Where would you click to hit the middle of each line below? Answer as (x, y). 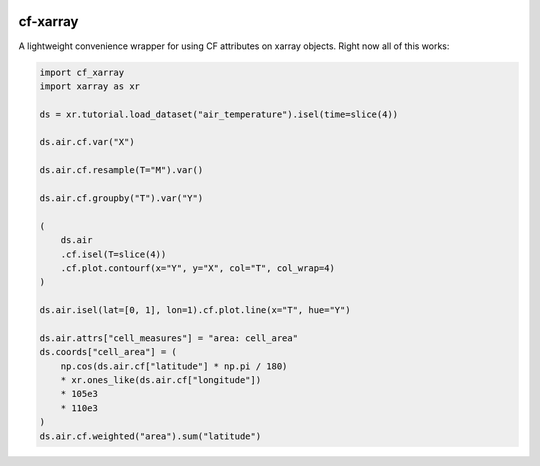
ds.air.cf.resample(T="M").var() (121, 170)
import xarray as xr (89, 86)
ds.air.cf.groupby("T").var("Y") (121, 198)
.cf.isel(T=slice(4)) (113, 254)
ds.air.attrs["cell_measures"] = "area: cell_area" (169, 338)
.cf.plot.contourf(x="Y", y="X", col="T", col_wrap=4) (197, 268)
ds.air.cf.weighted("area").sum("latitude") (150, 436)
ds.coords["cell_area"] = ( (108, 352)
